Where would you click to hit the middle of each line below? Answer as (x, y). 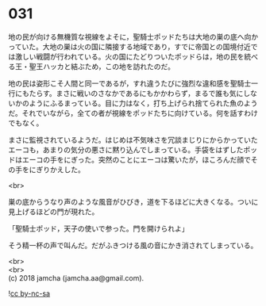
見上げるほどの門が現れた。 (54, 212)
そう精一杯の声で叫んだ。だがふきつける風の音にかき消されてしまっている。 (133, 245)
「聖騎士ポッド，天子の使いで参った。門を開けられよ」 (98, 228)
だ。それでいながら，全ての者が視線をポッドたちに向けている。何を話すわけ (133, 113)
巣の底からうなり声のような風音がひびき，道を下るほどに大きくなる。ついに (133, 201)
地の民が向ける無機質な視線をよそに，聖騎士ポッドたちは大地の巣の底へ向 (130, 36)
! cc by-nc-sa (29, 293)
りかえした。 (64, 169)
